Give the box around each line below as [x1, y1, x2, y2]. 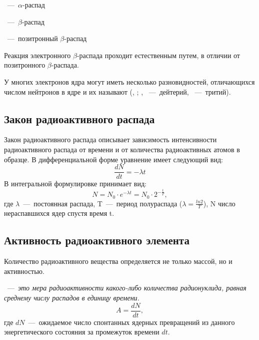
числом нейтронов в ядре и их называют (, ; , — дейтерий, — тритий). [4, 86, 231, 97]
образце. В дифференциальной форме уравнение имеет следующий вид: [4, 154, 223, 164]
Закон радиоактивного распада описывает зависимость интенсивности [4, 134, 217, 145]
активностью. [4, 265, 44, 276]
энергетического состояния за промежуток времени [4, 326, 159, 337]
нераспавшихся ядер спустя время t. [4, 208, 114, 218]
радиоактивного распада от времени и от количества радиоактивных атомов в [4, 144, 240, 154]
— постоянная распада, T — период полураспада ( [23, 198, 182, 208]
